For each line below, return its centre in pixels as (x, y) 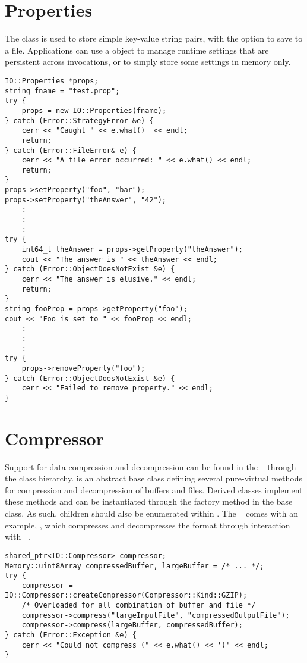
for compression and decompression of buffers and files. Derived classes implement (154, 490)
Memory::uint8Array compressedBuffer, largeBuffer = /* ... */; (134, 566)
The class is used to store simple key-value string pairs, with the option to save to (154, 38)
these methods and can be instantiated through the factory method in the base (149, 501)
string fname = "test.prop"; (62, 91)
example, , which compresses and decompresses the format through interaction (148, 525)
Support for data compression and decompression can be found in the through (151, 466)
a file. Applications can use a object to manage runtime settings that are (137, 50)
